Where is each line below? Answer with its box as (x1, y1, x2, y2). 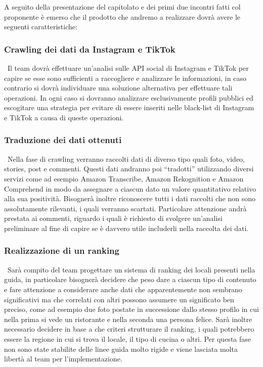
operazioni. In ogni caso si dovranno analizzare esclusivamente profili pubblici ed (4, 92, 253, 103)
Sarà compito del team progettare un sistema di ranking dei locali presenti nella (7, 264, 255, 274)
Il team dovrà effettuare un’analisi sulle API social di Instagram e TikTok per (7, 63, 249, 73)
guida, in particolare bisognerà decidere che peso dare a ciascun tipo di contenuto (4, 274, 256, 285)
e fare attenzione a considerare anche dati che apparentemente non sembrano (4, 284, 242, 294)
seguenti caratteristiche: (4, 21, 77, 32)
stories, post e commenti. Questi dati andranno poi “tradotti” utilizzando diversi (4, 163, 254, 174)
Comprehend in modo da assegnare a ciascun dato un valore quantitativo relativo (4, 183, 256, 194)
